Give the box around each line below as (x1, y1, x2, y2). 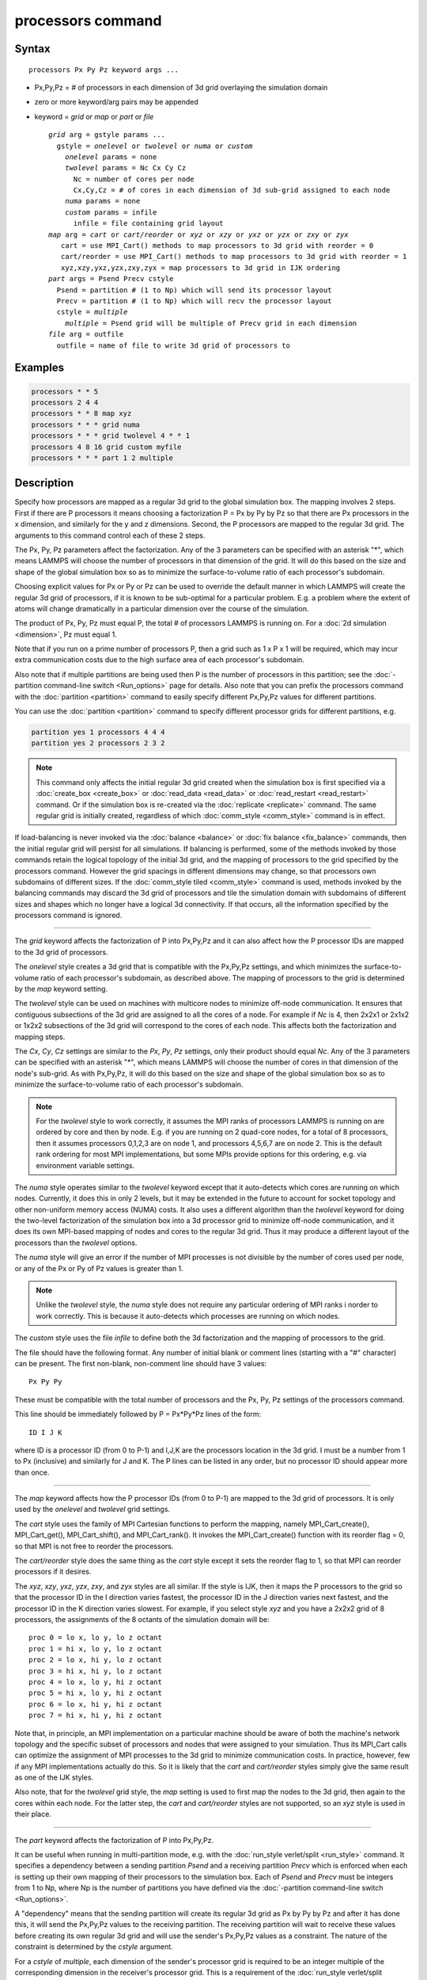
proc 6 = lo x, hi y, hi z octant (28, 1700, 162, 1708)
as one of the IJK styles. (14, 1772, 94, 1782)
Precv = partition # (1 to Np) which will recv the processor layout (56, 296, 332, 305)
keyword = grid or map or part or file (34, 112, 154, 121)
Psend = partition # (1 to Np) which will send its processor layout (56, 285, 332, 295)
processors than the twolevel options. (14, 1238, 138, 1247)
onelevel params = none (64, 152, 157, 162)
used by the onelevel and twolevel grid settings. (14, 1505, 170, 1514)
